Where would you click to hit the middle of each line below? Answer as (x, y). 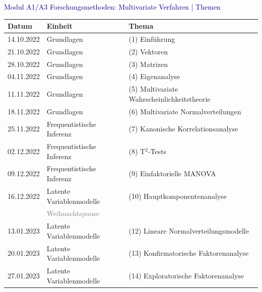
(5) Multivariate (153, 89)
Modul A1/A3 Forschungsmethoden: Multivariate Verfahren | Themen (112, 7)
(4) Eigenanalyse (154, 76)
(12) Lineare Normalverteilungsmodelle (189, 230)
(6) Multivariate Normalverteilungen (185, 111)
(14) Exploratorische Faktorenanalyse (186, 275)
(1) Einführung (152, 39)
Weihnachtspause (73, 213)
